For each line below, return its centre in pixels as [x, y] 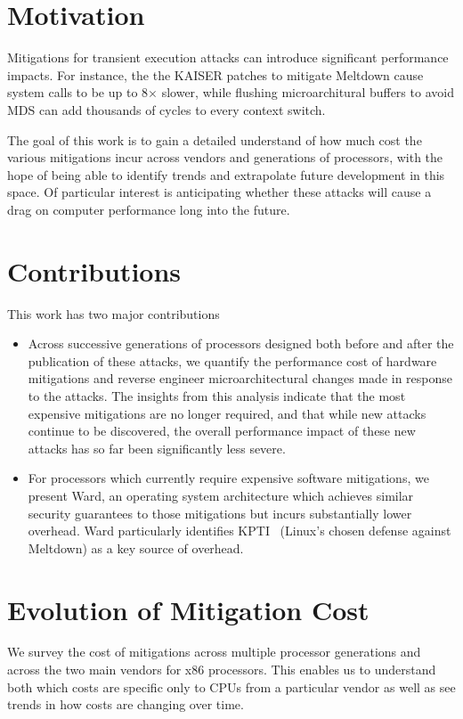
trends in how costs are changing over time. [126, 704]
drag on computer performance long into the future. [149, 209]
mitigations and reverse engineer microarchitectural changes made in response [240, 378]
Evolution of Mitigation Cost [188, 609]
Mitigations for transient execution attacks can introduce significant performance [228, 57]
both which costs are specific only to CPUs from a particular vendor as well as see [231, 686]
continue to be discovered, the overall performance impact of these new [222, 431]
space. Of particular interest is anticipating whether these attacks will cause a [219, 192]
